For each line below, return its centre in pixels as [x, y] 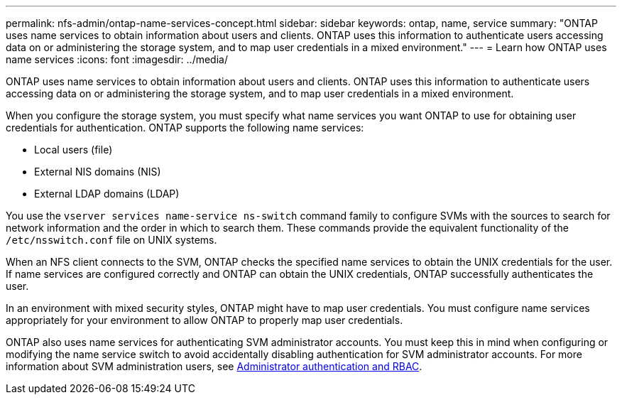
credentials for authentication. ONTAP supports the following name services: [185, 128]
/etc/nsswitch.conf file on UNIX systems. [111, 240]
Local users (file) [73, 150]
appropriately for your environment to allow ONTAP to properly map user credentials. [204, 320]
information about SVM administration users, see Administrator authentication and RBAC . [214, 366]
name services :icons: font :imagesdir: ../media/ [117, 59]
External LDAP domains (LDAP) [107, 194]
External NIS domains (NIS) [98, 172]
